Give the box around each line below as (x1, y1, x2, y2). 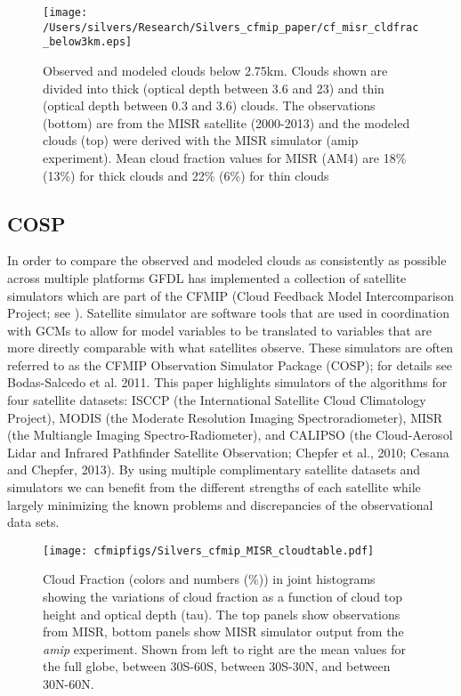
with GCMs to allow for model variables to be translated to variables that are (7, 320, 432, 339)
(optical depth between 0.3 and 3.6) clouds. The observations (43, 96, 376, 115)
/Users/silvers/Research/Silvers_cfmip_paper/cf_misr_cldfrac (43, 20, 419, 34)
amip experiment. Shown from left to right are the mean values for (43, 639, 406, 658)
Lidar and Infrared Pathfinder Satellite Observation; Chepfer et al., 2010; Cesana (7, 442, 449, 461)
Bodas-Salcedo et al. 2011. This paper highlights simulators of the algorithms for (7, 373, 448, 392)
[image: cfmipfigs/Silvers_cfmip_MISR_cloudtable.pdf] (43, 544, 375, 557)
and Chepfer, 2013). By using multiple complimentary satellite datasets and (7, 460, 421, 479)
